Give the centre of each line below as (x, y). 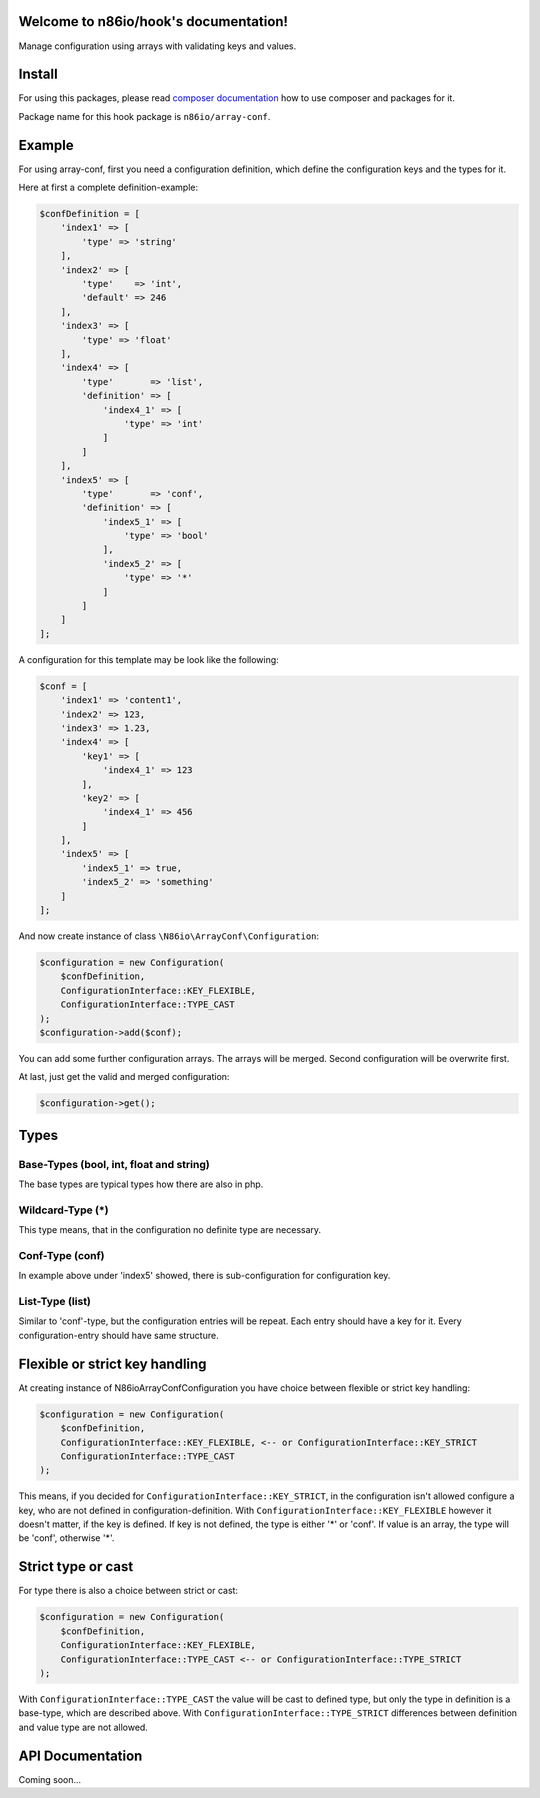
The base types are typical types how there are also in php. (141, 1184)
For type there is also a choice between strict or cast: (128, 1591)
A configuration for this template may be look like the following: (148, 659)
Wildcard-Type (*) (63, 1210)
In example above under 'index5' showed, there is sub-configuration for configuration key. (204, 1276)
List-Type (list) (55, 1302)
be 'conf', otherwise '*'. (66, 1538)
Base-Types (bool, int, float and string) (114, 1164)
